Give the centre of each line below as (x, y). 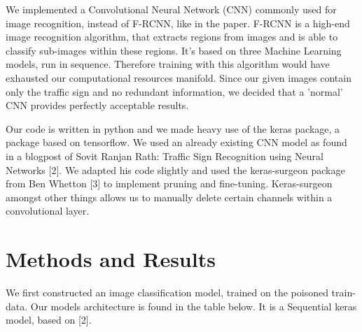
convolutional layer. (48, 211)
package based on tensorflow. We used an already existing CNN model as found (176, 142)
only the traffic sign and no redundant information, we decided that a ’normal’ (174, 91)
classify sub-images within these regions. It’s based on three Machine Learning (174, 50)
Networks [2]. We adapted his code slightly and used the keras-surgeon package (175, 169)
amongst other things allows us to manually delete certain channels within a (169, 197)
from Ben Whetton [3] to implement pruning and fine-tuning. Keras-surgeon (169, 183)
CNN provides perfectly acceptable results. (97, 105)
